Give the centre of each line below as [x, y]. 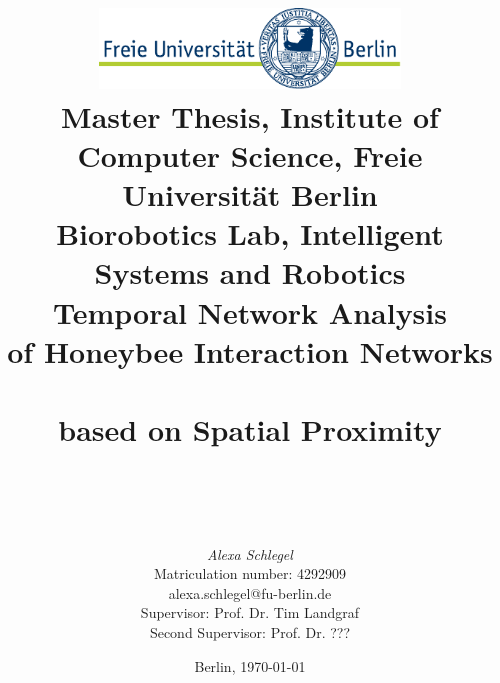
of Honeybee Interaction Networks [250, 350]
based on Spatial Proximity [250, 429]
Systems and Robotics [250, 272]
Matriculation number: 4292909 [250, 573]
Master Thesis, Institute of [250, 115]
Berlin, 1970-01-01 [250, 665]
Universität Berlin [250, 194]
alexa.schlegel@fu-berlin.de [250, 592]
